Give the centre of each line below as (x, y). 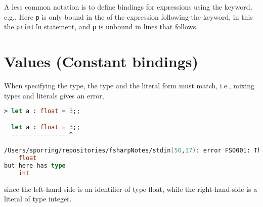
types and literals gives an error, (54, 95)
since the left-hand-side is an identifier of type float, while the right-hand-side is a (131, 189)
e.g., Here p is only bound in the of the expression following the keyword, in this (128, 16)
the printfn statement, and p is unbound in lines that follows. (101, 27)
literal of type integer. (38, 199)
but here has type (35, 165)
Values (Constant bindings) (101, 61)
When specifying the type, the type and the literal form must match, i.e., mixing (129, 86)
